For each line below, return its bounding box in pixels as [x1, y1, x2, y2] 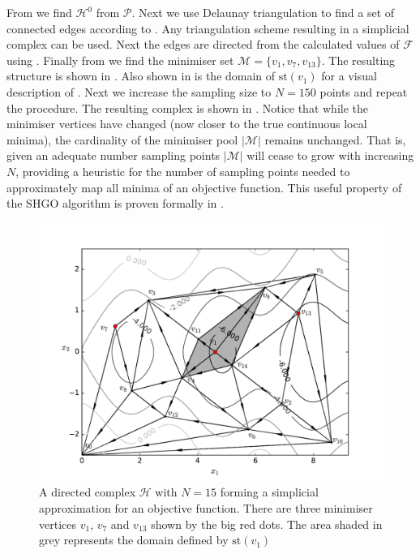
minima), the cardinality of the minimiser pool [6, 131, 238, 148]
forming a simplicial [220, 483, 319, 500]
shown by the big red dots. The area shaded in [151, 515, 383, 532]
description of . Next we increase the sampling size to [6, 83, 272, 100]
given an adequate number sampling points [6, 147, 221, 164]
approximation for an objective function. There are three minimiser [39, 499, 373, 516]
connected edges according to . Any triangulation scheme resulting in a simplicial [6, 19, 409, 37]
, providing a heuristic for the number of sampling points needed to [15, 162, 350, 179]
